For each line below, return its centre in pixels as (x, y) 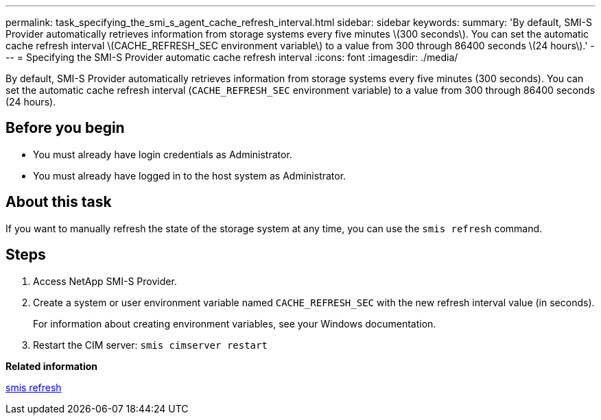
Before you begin (65, 128)
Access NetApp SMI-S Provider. (105, 281)
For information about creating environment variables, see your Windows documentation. (235, 323)
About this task (59, 202)
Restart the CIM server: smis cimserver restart (150, 345)
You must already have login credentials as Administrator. (163, 154)
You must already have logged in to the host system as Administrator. (190, 175)
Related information (52, 366)
